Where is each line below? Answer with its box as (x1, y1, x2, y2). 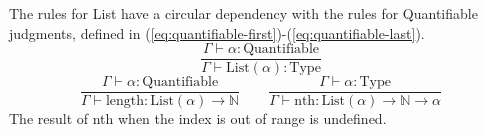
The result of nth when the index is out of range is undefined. (9, 108, 387, 129)
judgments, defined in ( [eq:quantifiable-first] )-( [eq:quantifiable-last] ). (9, 22, 425, 43)
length (105, 94, 145, 109)
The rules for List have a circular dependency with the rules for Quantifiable (9, 3, 478, 23)
